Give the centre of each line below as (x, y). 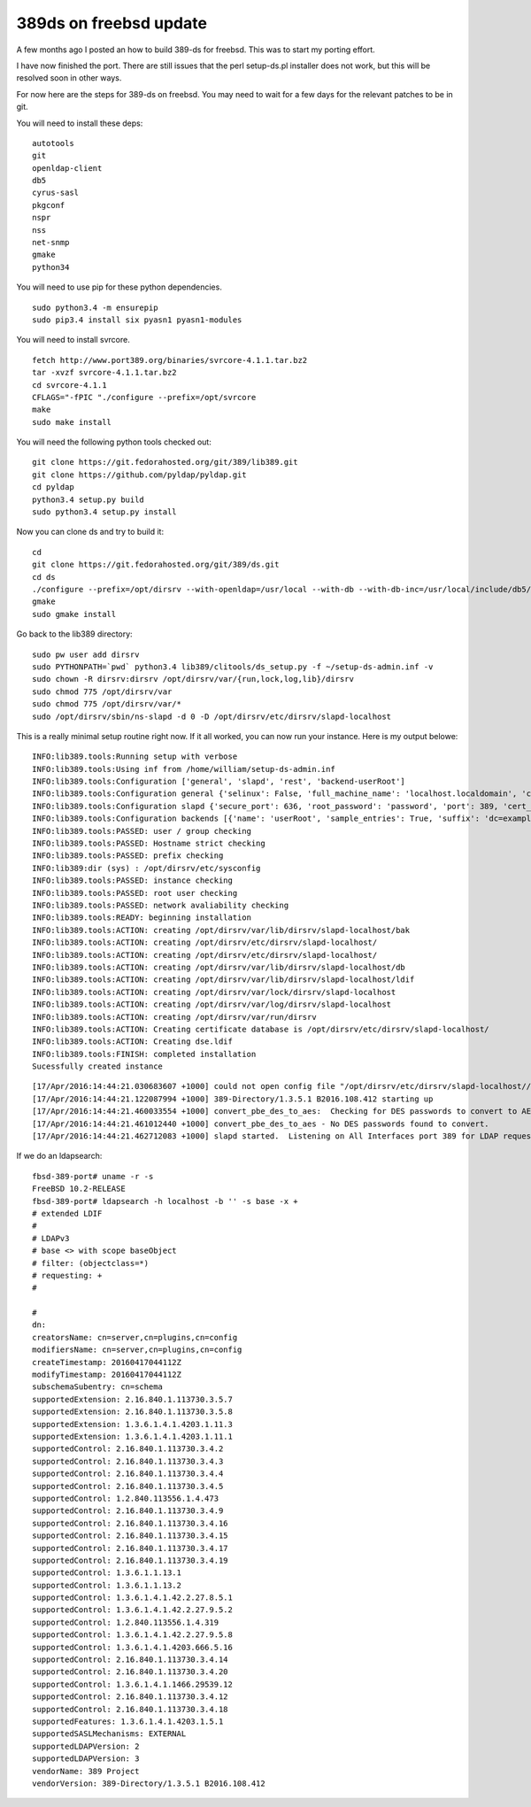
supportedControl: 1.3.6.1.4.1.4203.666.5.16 (133, 1647)
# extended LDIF (67, 1213)
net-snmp (51, 243)
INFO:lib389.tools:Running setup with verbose (135, 757)
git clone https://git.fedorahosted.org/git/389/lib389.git (165, 462)
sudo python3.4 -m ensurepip (95, 307)
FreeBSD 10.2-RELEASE (79, 1189)
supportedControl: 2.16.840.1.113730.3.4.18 (131, 1709)
